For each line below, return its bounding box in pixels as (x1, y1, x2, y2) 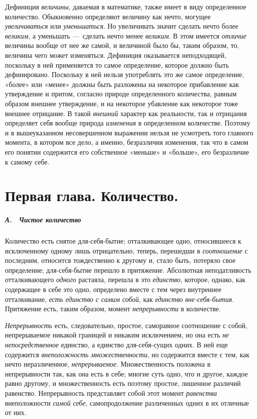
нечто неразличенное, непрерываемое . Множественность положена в (5, 359, 211, 369)
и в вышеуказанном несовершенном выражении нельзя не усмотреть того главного (5, 127, 254, 137)
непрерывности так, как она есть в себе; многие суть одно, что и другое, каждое (5, 368, 248, 378)
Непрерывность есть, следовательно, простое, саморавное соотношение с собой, (5, 320, 248, 330)
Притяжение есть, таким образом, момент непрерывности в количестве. (5, 303, 221, 314)
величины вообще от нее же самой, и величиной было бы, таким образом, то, (5, 40, 239, 50)
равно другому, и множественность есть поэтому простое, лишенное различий (5, 378, 241, 388)
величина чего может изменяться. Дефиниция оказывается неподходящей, (5, 49, 226, 60)
